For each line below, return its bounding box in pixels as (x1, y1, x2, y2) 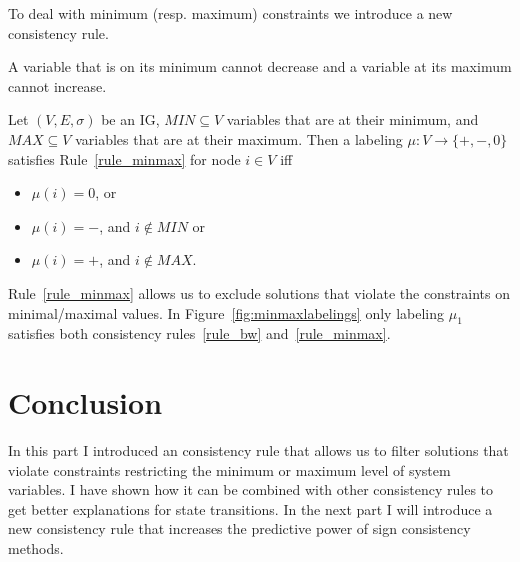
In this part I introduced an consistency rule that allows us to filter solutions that (8, 440, 509, 461)
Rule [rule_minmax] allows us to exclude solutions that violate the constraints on (8, 282, 511, 303)
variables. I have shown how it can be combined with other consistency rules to (8, 479, 494, 500)
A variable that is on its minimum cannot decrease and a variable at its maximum (8, 56, 512, 77)
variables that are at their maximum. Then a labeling (75, 128, 403, 149)
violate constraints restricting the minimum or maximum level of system (8, 459, 451, 480)
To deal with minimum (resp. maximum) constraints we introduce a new (8, 3, 453, 23)
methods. (8, 538, 64, 559)
